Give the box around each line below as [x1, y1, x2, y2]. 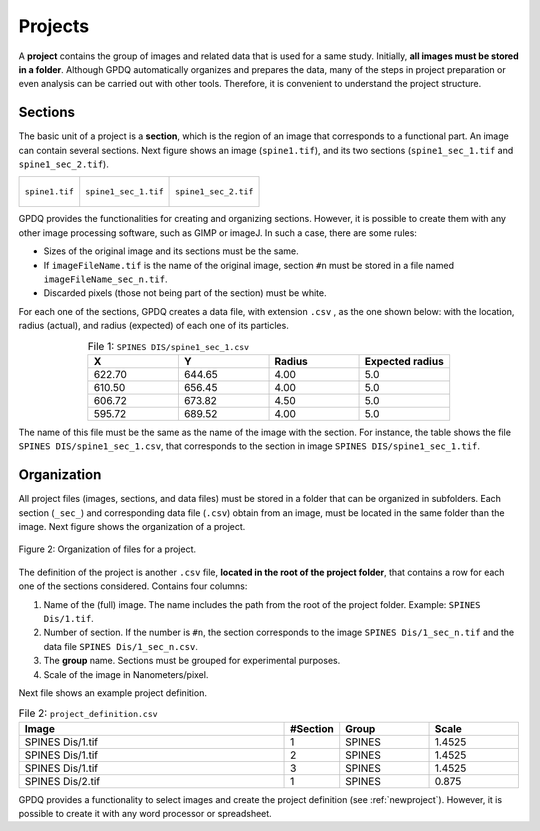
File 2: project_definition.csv [18, 706, 159, 720]
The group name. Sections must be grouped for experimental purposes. [43, 655, 341, 667]
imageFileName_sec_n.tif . [43, 273, 168, 285]
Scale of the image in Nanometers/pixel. [43, 668, 209, 680]
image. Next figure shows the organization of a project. [18, 520, 246, 532]
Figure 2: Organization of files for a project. [18, 543, 197, 555]
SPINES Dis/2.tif [24, 774, 100, 788]
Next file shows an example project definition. [18, 686, 207, 699]
